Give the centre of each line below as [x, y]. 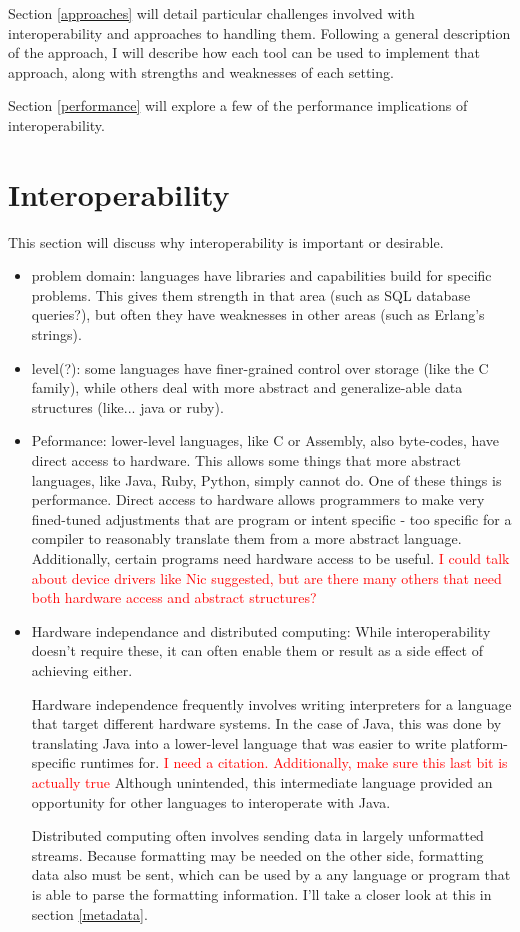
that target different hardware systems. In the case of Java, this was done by [266, 723]
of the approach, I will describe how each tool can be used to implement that [244, 52]
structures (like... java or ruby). [127, 406]
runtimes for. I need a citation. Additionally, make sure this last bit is [294, 762]
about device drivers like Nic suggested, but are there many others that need [266, 577]
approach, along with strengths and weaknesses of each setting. [201, 71]
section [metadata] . [89, 913]
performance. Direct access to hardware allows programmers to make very [258, 499]
